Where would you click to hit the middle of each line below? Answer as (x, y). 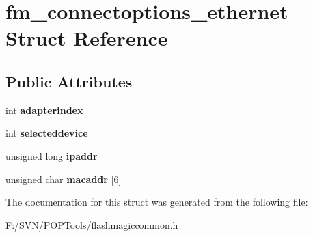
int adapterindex (44, 110)
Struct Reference (87, 38)
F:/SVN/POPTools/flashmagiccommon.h (92, 224)
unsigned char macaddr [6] (64, 179)
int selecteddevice (47, 133)
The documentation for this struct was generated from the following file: (157, 202)
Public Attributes (69, 81)
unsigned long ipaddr (52, 155)
